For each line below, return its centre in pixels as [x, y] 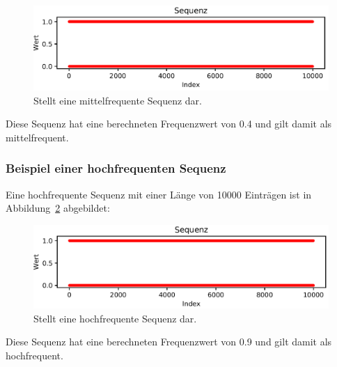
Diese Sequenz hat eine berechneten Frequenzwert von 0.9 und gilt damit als [169, 342]
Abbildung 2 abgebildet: [58, 208]
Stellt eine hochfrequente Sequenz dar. [115, 318]
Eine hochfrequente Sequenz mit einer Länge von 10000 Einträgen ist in [159, 194]
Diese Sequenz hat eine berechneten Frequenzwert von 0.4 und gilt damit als [169, 124]
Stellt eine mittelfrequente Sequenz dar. [118, 100]
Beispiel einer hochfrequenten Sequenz [116, 168]
